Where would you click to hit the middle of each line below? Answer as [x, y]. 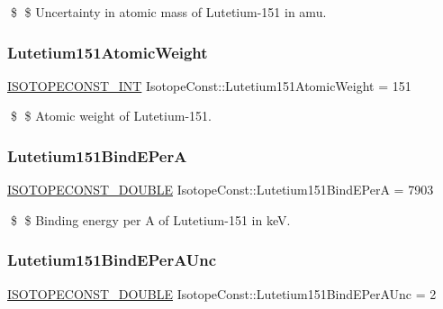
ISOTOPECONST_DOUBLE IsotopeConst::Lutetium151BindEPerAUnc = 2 [222, 293]
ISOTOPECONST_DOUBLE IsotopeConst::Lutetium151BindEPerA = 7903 [221, 190]
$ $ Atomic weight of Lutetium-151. [111, 116]
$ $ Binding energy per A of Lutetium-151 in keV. [150, 219]
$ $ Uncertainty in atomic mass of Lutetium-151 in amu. [168, 12]
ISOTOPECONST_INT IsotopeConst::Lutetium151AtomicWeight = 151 [209, 85]
